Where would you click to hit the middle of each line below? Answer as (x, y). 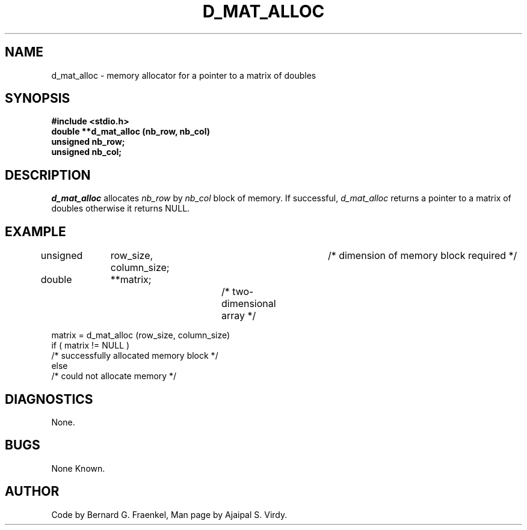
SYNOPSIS (38, 99)
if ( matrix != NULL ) (91, 346)
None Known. (78, 468)
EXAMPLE (35, 231)
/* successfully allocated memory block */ (135, 356)
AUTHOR (32, 492)
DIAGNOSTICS (49, 399)
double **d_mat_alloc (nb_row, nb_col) (131, 132)
